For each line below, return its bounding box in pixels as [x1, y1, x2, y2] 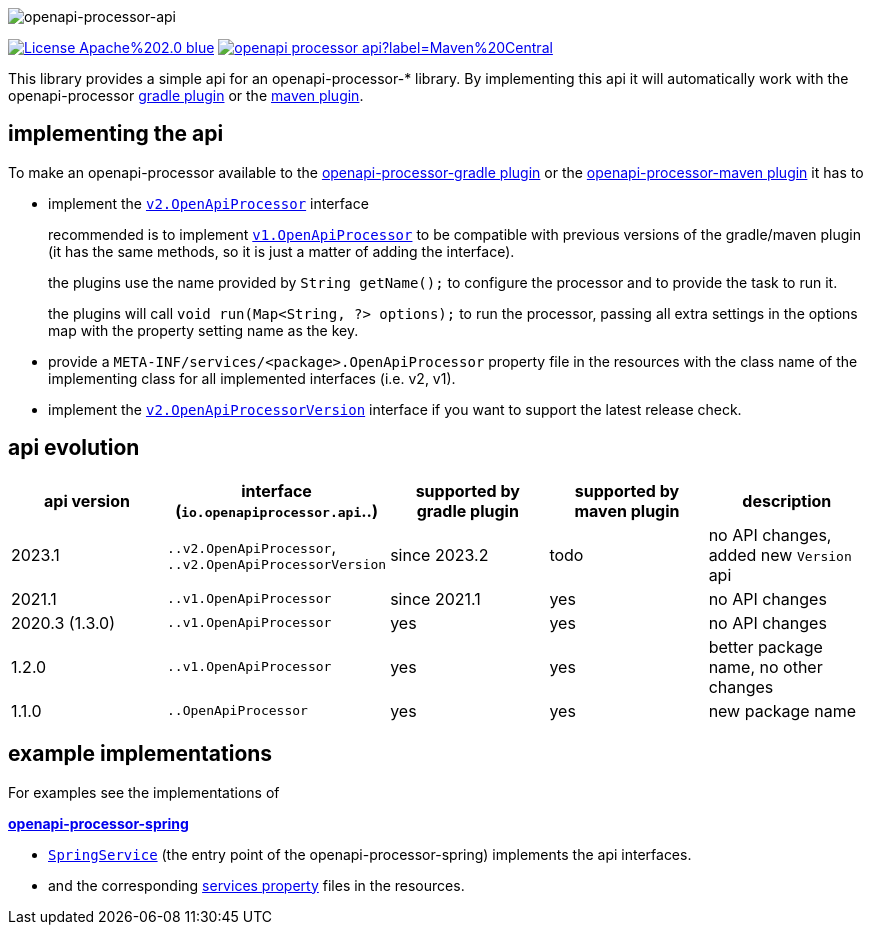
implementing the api [8, 121, 224, 147]
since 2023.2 [390, 544, 489, 565]
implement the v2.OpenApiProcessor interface [48, 194, 369, 212]
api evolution [8, 435, 140, 461]
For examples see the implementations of [8, 783, 280, 801]
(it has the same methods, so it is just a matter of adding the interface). [48, 242, 515, 260]
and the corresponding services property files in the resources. [48, 876, 465, 894]
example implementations [8, 741, 273, 767]
